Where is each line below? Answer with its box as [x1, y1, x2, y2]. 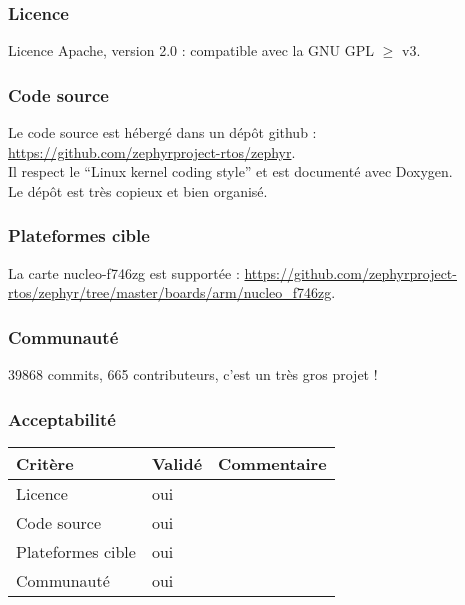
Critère [16, 451, 74, 475]
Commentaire [218, 451, 327, 475]
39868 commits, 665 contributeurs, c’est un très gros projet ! [8, 364, 378, 385]
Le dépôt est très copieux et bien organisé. [8, 180, 268, 201]
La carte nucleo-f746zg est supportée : [8, 262, 240, 283]
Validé [151, 451, 203, 475]
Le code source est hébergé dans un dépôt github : [8, 122, 317, 143]
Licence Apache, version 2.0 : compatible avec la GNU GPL [8, 40, 375, 61]
